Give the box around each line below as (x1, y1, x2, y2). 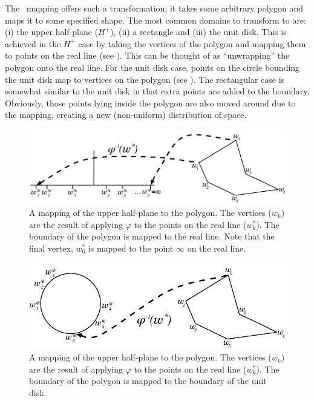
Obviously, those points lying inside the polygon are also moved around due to (5, 96, 296, 109)
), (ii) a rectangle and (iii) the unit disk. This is (110, 25, 287, 38)
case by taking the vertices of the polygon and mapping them (78, 37, 306, 50)
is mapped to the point (88, 241, 174, 254)
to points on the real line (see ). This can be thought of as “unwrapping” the (5, 49, 290, 62)
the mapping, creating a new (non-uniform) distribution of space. (5, 108, 247, 121)
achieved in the (5, 37, 61, 50)
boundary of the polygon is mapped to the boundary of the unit (29, 374, 267, 387)
